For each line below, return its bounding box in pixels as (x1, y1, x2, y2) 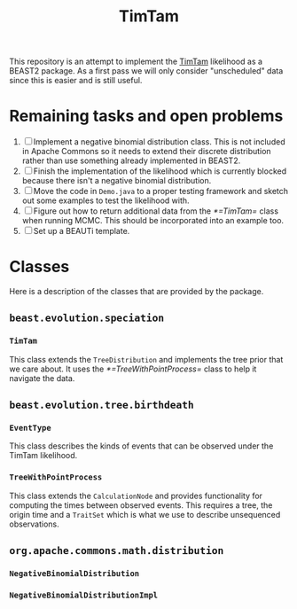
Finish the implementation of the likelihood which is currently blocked (33, 166, 286, 176)
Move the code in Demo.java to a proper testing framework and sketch (33, 186, 289, 197)
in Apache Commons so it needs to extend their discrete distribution (21, 146, 272, 157)
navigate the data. (9, 372, 75, 383)
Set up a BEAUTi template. (33, 226, 130, 237)
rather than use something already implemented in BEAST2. (21, 155, 241, 166)
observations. (9, 519, 59, 529)
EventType (9, 423, 51, 433)
